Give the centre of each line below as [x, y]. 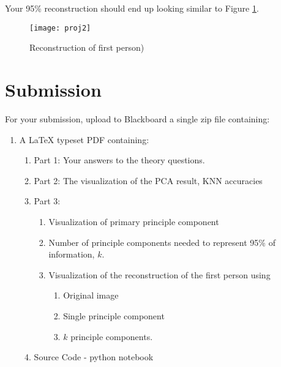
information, [72, 254]
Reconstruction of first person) [87, 47]
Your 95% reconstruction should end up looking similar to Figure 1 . [132, 8]
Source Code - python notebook [94, 357]
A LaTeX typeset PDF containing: [84, 139]
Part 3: [47, 201]
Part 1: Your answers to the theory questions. [119, 160]
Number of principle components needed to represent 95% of [162, 242]
